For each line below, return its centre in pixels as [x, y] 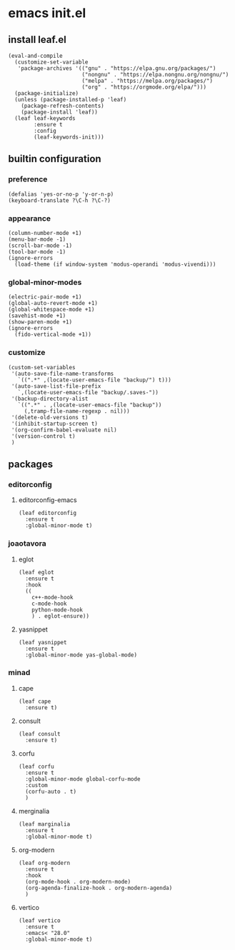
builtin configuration [55, 159]
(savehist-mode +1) [37, 316]
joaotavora [27, 544]
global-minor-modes [45, 282]
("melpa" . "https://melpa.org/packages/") [147, 81]
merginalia [34, 811]
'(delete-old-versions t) [50, 417]
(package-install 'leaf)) [60, 112]
